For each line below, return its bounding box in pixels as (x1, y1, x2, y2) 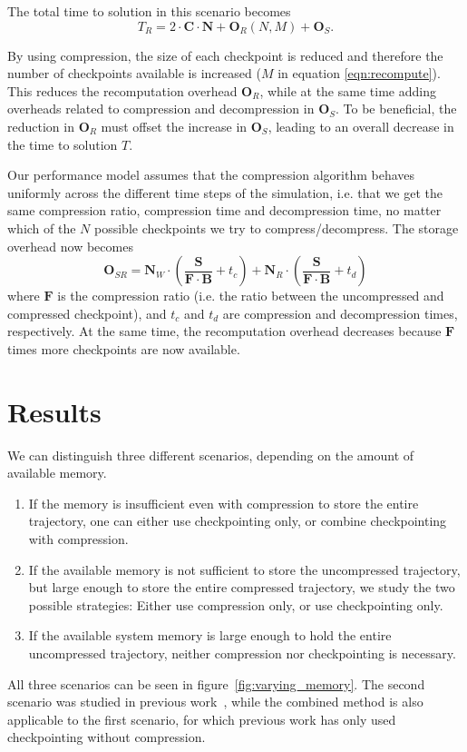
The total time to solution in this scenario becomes (7, 2, 291, 20)
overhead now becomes (7, 236, 133, 255)
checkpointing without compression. (7, 727, 206, 747)
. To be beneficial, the (336, 99, 457, 118)
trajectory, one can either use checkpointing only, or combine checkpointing (28, 511, 447, 530)
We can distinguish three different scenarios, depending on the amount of (7, 445, 414, 464)
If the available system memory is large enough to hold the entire (28, 626, 392, 645)
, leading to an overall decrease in (268, 116, 454, 135)
